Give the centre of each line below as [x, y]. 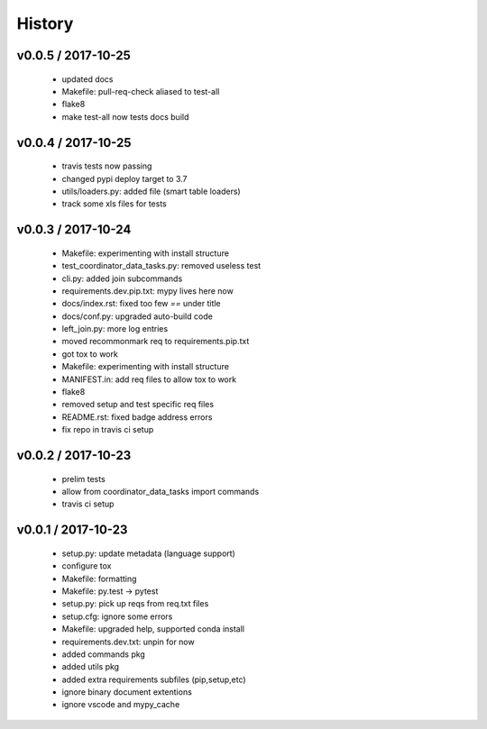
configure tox [87, 566]
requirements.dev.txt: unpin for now [128, 642]
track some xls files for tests [114, 204]
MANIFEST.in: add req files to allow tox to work [149, 379]
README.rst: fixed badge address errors [137, 417]
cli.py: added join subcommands [122, 278]
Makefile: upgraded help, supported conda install [153, 629]
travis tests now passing [107, 166]
